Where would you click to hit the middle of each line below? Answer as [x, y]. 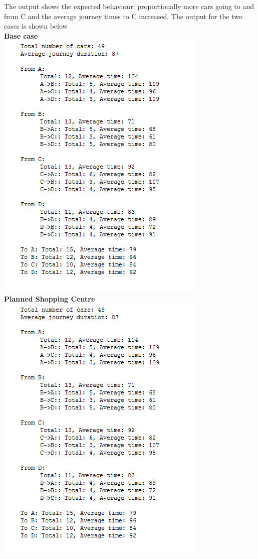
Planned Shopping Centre [50, 298]
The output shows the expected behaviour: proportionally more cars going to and [129, 6]
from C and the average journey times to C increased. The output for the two [123, 16]
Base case [21, 35]
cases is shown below [36, 26]
